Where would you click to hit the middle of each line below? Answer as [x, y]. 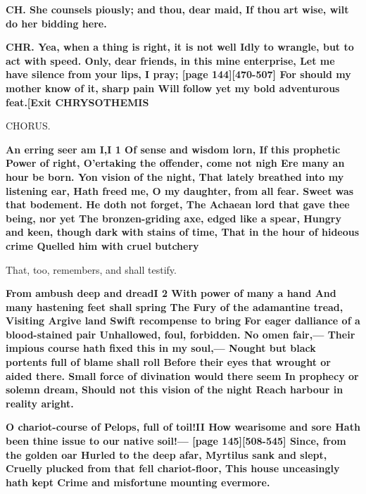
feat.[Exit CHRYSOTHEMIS [77, 102]
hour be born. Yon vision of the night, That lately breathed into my [175, 176]
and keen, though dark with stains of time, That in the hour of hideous [183, 232]
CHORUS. [28, 126]
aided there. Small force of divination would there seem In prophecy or [182, 375]
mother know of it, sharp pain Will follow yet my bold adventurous [173, 88]
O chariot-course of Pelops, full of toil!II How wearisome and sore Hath [183, 427]
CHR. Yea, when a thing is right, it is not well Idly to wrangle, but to [180, 47]
